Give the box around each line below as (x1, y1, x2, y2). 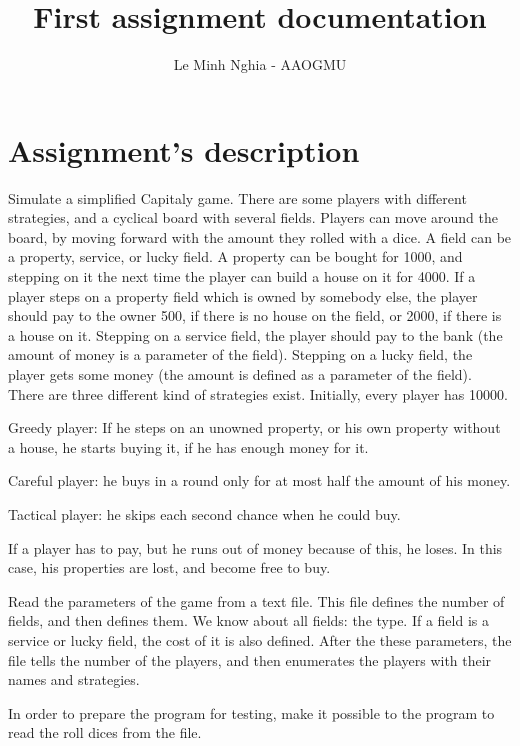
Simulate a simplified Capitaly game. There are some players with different (8, 187, 467, 208)
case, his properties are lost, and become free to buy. (8, 557, 331, 578)
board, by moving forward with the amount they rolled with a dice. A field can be (8, 226, 512, 247)
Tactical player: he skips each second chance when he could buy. (8, 503, 401, 524)
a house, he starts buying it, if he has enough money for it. (8, 436, 369, 457)
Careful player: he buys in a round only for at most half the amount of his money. (8, 470, 511, 491)
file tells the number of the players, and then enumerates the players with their (8, 649, 492, 670)
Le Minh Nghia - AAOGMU (173, 54, 347, 75)
